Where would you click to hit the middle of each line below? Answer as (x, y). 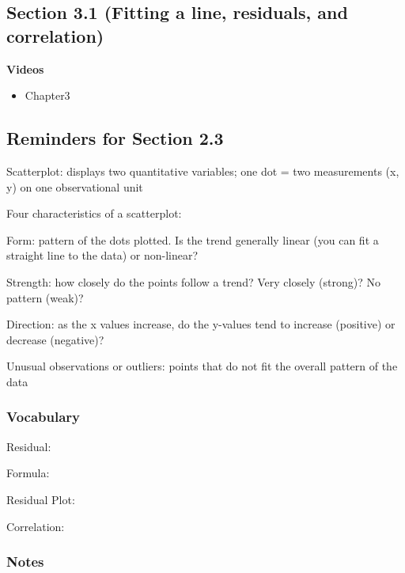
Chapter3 (47, 95)
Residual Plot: (41, 499)
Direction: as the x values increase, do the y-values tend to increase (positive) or (201, 324)
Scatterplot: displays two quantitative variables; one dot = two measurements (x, (203, 171)
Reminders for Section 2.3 (115, 138)
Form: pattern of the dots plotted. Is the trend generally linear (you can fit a (193, 239)
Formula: (28, 473)
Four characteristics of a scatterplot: (94, 213)
